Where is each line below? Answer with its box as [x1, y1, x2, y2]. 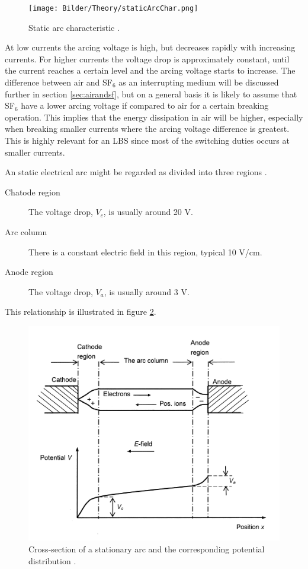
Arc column [5, 225, 47, 238]
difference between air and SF [5, 76, 113, 88]
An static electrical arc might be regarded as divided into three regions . [5, 166, 267, 178]
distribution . [28, 554, 76, 567]
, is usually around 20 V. [103, 206, 193, 218]
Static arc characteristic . [28, 21, 120, 33]
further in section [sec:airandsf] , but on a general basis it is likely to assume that [5, 87, 297, 100]
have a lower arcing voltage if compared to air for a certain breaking [21, 99, 269, 112]
